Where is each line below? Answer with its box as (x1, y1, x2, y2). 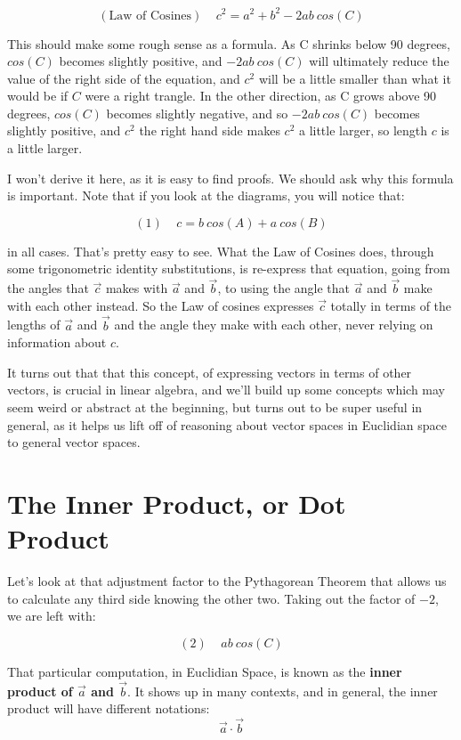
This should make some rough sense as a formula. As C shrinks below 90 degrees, (7, 34, 450, 53)
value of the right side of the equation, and (7, 69, 240, 87)
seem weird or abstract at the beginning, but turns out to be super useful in (7, 398, 423, 417)
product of (7, 681, 73, 700)
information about (7, 333, 107, 352)
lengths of (7, 315, 61, 334)
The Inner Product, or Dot (7, 485, 346, 521)
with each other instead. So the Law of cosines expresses (7, 296, 314, 314)
